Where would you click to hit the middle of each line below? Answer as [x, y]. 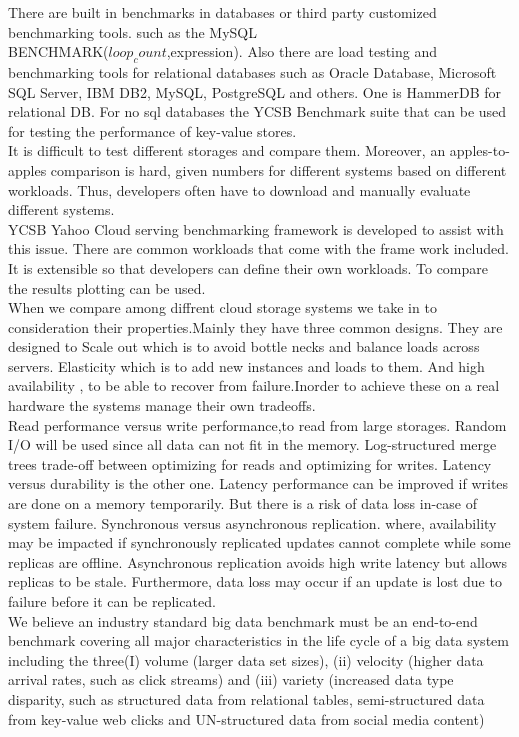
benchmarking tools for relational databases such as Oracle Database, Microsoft [252, 71]
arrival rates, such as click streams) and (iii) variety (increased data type [231, 679]
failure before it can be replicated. [112, 601]
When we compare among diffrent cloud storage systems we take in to [222, 307]
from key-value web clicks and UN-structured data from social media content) [246, 718]
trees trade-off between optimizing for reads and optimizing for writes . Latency [250, 463]
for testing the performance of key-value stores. [152, 130]
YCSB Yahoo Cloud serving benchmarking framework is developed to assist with [256, 228]
